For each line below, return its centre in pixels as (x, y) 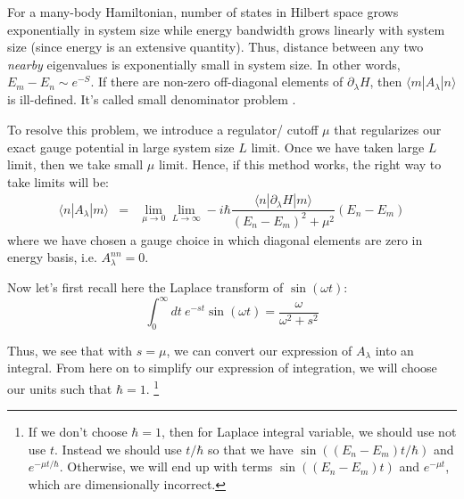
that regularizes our (388, 129)
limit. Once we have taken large (338, 147)
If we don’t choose (78, 432)
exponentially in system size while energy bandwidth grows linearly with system (226, 29)
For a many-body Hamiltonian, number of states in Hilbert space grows (203, 12)
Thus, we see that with (70, 350)
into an (394, 350)
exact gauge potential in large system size (121, 147)
